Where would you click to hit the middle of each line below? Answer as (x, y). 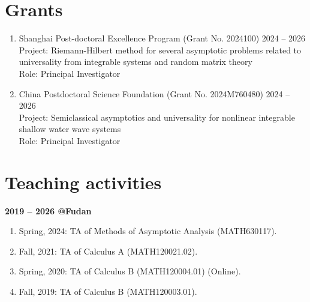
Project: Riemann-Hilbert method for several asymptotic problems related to (160, 50)
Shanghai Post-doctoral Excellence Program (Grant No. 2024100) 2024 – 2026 (162, 38)
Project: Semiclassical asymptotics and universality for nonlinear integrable (157, 117)
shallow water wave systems (70, 129)
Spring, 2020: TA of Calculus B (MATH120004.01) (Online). (130, 271)
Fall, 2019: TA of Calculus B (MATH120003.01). (108, 291)
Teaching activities (83, 182)
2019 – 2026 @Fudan (48, 210)
